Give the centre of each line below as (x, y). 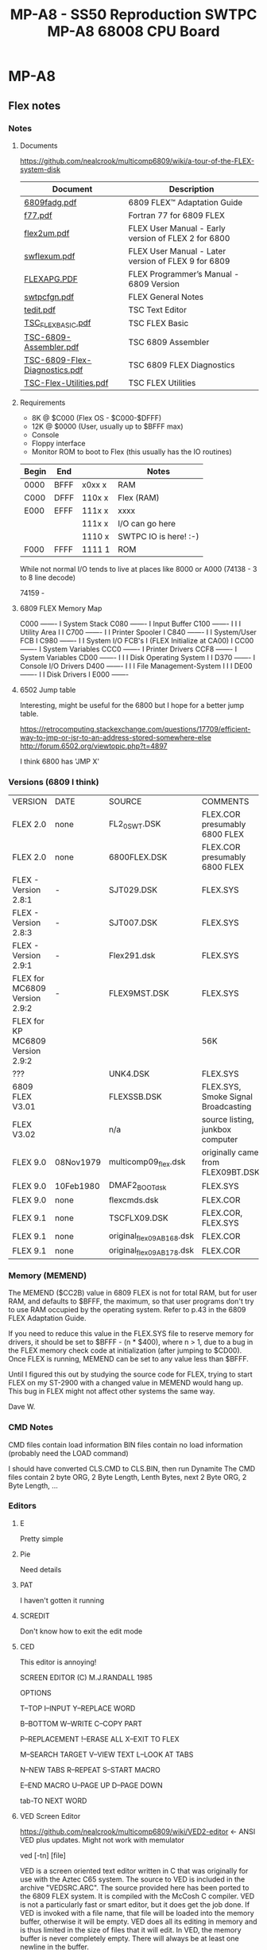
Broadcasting (226, 1107)
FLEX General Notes (166, 297)
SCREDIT (35, 1615)
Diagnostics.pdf (53, 370)
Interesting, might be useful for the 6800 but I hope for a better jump (132, 705)
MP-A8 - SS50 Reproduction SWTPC (133, 15)
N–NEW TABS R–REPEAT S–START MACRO (90, 1769)
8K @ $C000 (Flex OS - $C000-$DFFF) (97, 418)
